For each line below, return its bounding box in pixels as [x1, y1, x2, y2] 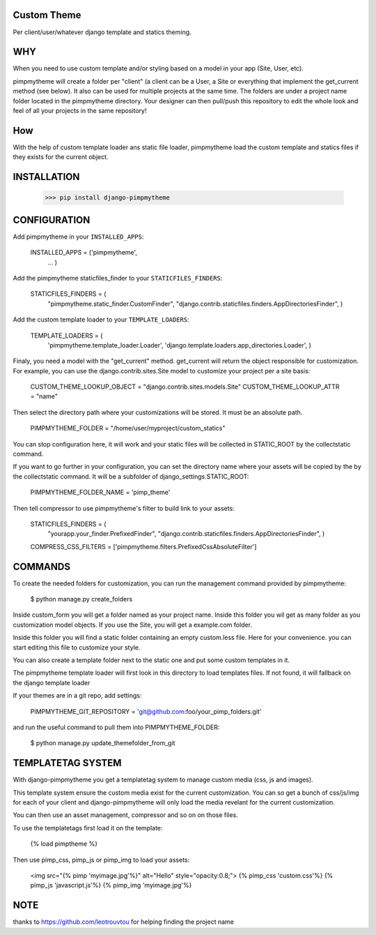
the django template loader [13, 678, 91, 687]
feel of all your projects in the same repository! [13, 106, 147, 114]
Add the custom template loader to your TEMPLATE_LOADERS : [13, 315, 189, 324]
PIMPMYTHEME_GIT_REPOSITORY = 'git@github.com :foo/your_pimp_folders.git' [30, 707, 262, 715]
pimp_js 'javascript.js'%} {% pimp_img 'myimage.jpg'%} [30, 881, 192, 890]
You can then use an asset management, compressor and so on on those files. [13, 811, 238, 819]
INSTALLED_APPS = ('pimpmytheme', [30, 248, 138, 257]
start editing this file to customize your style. [13, 643, 141, 652]
